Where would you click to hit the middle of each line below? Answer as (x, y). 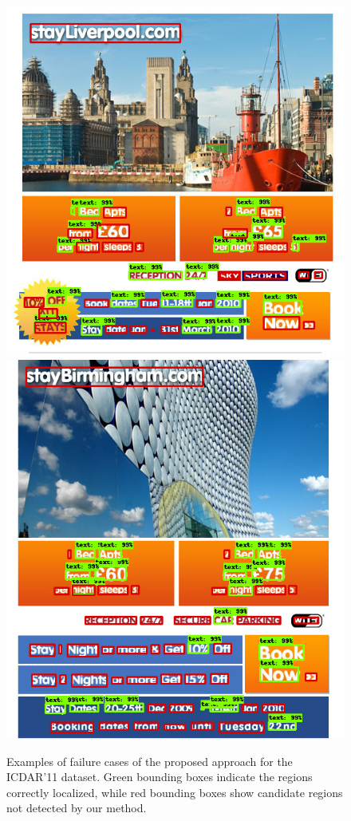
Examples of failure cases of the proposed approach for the (150, 761)
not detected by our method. (77, 808)
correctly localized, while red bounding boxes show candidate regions (175, 792)
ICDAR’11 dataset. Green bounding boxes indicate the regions (160, 777)
